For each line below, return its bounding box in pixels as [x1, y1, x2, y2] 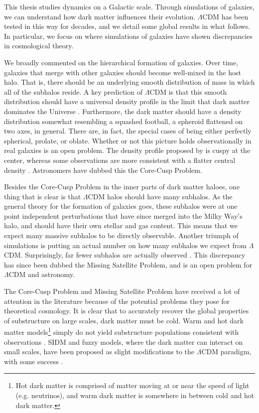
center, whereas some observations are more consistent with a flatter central [4, 154, 236, 165]
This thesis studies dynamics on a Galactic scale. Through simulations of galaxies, [4, 1, 255, 11]
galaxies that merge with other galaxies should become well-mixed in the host [4, 67, 241, 77]
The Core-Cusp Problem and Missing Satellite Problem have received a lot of [4, 286, 240, 296]
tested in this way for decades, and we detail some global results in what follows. [4, 21, 251, 31]
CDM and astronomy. [8, 269, 75, 279]
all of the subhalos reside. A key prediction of [4, 86, 142, 97]
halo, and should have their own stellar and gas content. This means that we [4, 220, 238, 231]
